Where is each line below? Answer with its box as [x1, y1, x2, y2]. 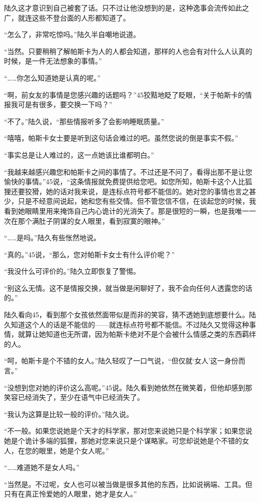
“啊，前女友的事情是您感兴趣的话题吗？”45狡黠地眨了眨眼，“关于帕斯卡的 [4, 89, 245, 100]
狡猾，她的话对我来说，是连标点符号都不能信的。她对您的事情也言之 [24, 186, 249, 196]
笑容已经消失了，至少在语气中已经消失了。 [4, 392, 144, 402]
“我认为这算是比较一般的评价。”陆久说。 [4, 408, 133, 419]
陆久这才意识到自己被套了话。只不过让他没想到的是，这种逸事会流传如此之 [4, 3, 249, 13]
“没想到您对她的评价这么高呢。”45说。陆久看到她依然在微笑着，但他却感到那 [4, 382, 252, 392]
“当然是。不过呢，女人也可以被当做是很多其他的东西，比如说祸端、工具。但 [4, 478, 252, 489]
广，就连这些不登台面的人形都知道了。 [4, 12, 130, 23]
